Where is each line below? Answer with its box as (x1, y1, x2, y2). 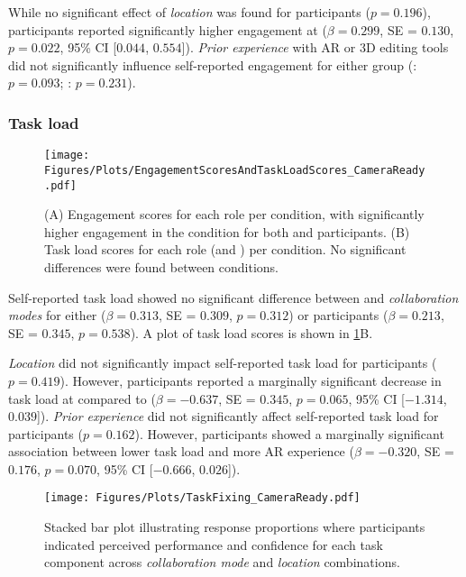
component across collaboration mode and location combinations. (44, 553, 400, 572)
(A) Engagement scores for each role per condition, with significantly (44, 205, 425, 224)
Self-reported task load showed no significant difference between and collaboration (8, 288, 459, 307)
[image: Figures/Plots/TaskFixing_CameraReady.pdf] (44, 491, 361, 505)
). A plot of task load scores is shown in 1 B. (130, 323, 373, 342)
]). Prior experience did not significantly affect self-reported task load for (36, 407, 439, 426)
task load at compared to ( (8, 389, 156, 408)
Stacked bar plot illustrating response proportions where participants (44, 517, 425, 536)
